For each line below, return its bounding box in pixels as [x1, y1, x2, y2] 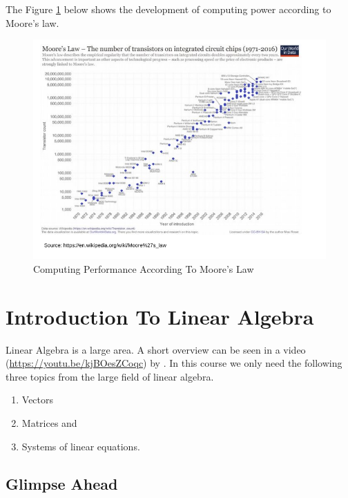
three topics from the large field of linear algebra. [6, 369, 214, 383]
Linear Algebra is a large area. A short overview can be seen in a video [6, 342, 306, 356]
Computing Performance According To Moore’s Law [33, 261, 254, 276]
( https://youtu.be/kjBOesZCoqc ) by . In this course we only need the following [6, 356, 342, 370]
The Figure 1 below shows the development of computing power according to [6, 2, 331, 16]
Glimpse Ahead [6, 472, 118, 494]
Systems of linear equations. [21, 439, 140, 453]
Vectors [21, 392, 54, 407]
